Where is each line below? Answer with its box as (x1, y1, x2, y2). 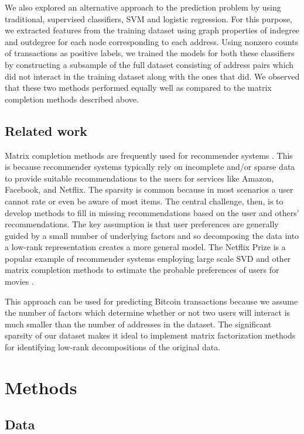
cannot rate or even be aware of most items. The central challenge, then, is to (5, 194, 283, 207)
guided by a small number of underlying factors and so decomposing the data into (5, 229, 299, 241)
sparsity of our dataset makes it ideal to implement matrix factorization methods (5, 329, 296, 341)
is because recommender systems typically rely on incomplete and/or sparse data (5, 160, 295, 173)
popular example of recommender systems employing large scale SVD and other (5, 252, 291, 264)
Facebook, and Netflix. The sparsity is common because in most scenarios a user (5, 183, 293, 196)
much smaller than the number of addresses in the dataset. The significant (5, 317, 272, 330)
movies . (5, 275, 34, 288)
